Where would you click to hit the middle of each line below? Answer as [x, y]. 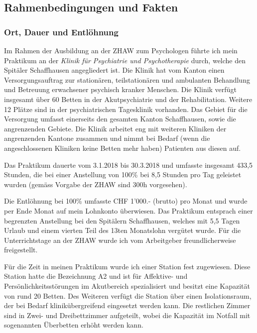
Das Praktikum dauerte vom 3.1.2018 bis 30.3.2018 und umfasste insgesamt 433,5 [128, 165]
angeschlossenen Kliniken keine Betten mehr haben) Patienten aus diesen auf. [123, 148]
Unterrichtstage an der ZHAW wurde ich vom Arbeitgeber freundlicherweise [120, 240]
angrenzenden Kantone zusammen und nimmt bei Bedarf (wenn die [107, 138]
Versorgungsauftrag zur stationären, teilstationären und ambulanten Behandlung [127, 79]
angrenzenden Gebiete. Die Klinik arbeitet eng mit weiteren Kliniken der [115, 128]
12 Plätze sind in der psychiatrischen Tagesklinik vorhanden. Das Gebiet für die [126, 109]
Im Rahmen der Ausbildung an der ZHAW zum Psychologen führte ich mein [121, 50]
